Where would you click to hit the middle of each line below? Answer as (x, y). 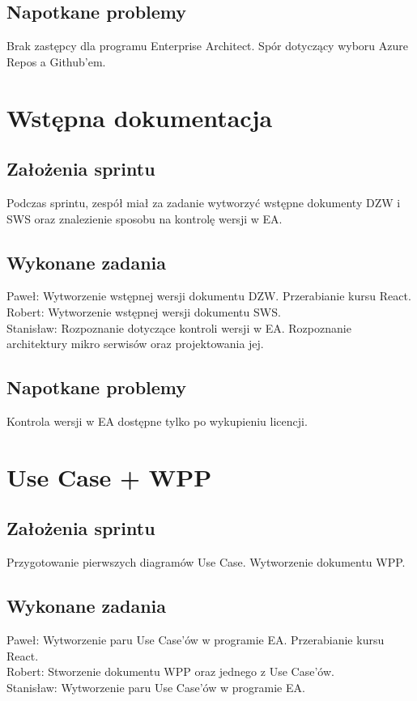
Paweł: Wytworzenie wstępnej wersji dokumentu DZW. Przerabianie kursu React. (209, 296)
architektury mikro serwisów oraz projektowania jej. (135, 344)
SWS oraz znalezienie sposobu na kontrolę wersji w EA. (145, 218)
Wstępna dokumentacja (140, 117)
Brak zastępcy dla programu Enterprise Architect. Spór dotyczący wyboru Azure (207, 46)
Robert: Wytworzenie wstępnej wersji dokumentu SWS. (144, 311)
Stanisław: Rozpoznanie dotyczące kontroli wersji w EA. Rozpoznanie (179, 327)
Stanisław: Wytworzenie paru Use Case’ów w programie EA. (156, 687)
